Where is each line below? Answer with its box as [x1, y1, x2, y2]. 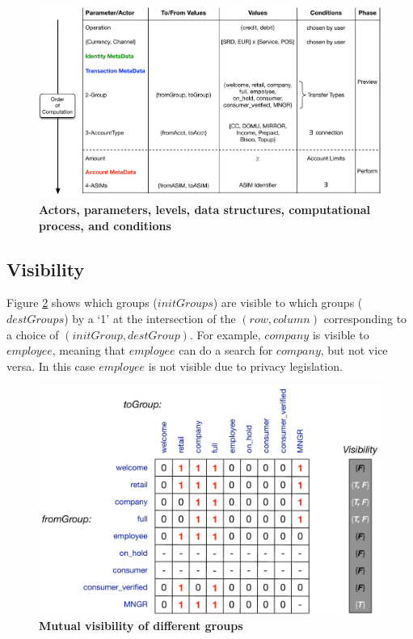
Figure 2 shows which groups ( [6, 294, 158, 311]
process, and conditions [39, 217, 171, 233]
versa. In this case [6, 357, 95, 374]
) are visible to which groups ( [213, 294, 363, 311]
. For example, [189, 326, 261, 343]
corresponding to [323, 310, 407, 327]
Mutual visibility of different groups [39, 617, 243, 634]
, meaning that [52, 342, 126, 359]
